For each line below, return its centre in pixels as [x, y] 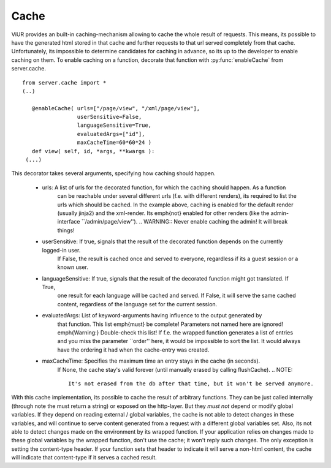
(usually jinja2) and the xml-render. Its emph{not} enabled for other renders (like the [163, 213]
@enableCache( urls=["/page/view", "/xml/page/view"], [116, 108]
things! [66, 230]
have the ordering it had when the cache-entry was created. [133, 350]
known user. [73, 267]
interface [69, 222]
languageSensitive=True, [114, 125]
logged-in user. [61, 250]
